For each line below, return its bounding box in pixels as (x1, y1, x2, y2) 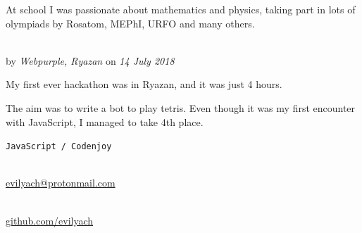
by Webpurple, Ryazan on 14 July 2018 (6, 53, 175, 68)
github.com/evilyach (6, 213, 94, 227)
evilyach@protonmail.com (6, 175, 116, 190)
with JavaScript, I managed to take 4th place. (6, 114, 204, 129)
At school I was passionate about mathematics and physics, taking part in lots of (6, 2, 356, 16)
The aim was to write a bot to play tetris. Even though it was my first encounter (6, 100, 356, 115)
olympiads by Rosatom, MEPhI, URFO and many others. (6, 15, 255, 30)
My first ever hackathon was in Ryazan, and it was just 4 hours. (6, 77, 282, 92)
